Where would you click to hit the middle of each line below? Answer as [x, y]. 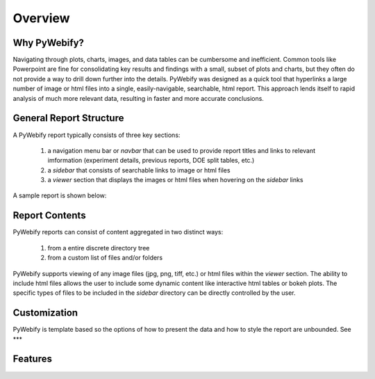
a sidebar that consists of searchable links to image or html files [139, 170]
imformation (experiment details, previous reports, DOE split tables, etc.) [151, 161]
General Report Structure [68, 118]
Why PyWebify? [49, 43]
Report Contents [49, 216]
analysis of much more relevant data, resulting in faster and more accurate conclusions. [138, 98]
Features [32, 359]
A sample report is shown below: [60, 195]
